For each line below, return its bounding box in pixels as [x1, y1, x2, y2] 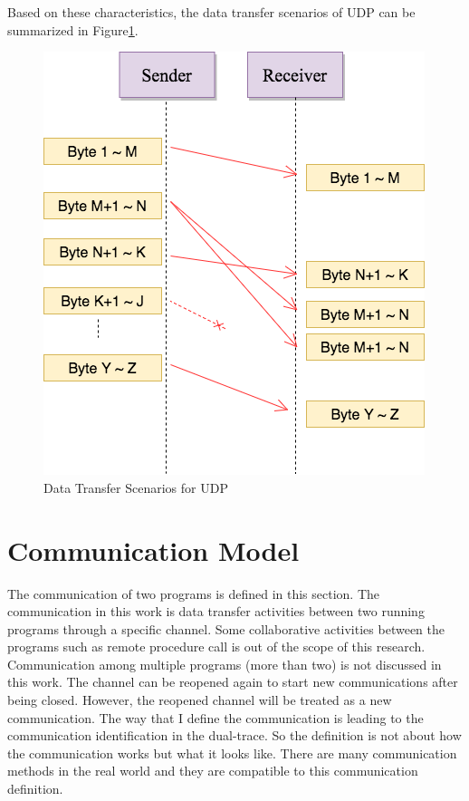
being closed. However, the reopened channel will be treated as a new [7, 690, 392, 709]
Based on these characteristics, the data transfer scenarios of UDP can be [7, 3, 416, 21]
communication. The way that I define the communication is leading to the [7, 708, 424, 727]
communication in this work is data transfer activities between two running [7, 602, 425, 621]
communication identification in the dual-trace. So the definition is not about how [7, 726, 462, 745]
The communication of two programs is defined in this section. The [7, 584, 380, 603]
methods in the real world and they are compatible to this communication [7, 761, 418, 780]
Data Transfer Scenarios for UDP [43, 478, 228, 497]
